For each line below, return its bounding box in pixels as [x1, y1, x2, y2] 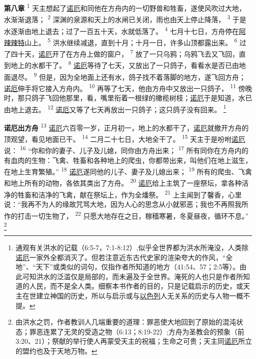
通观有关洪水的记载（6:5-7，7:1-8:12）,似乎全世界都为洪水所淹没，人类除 [15, 242, 249, 253]
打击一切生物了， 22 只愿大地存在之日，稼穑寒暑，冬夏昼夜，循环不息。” [17, 209, 249, 221]
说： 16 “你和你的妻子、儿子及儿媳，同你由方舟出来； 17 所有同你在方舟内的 [4, 144, 249, 155]
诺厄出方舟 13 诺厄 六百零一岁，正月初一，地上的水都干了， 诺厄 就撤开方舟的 [4, 121, 249, 132]
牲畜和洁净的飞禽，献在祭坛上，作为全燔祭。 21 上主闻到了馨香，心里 [17, 188, 242, 199]
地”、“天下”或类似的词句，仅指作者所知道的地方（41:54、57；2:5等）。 [15, 261, 240, 272]
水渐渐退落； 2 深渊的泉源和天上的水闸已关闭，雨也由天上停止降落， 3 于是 [4, 13, 247, 24]
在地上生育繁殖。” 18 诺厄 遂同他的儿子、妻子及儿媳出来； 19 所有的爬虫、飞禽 [4, 165, 252, 176]
